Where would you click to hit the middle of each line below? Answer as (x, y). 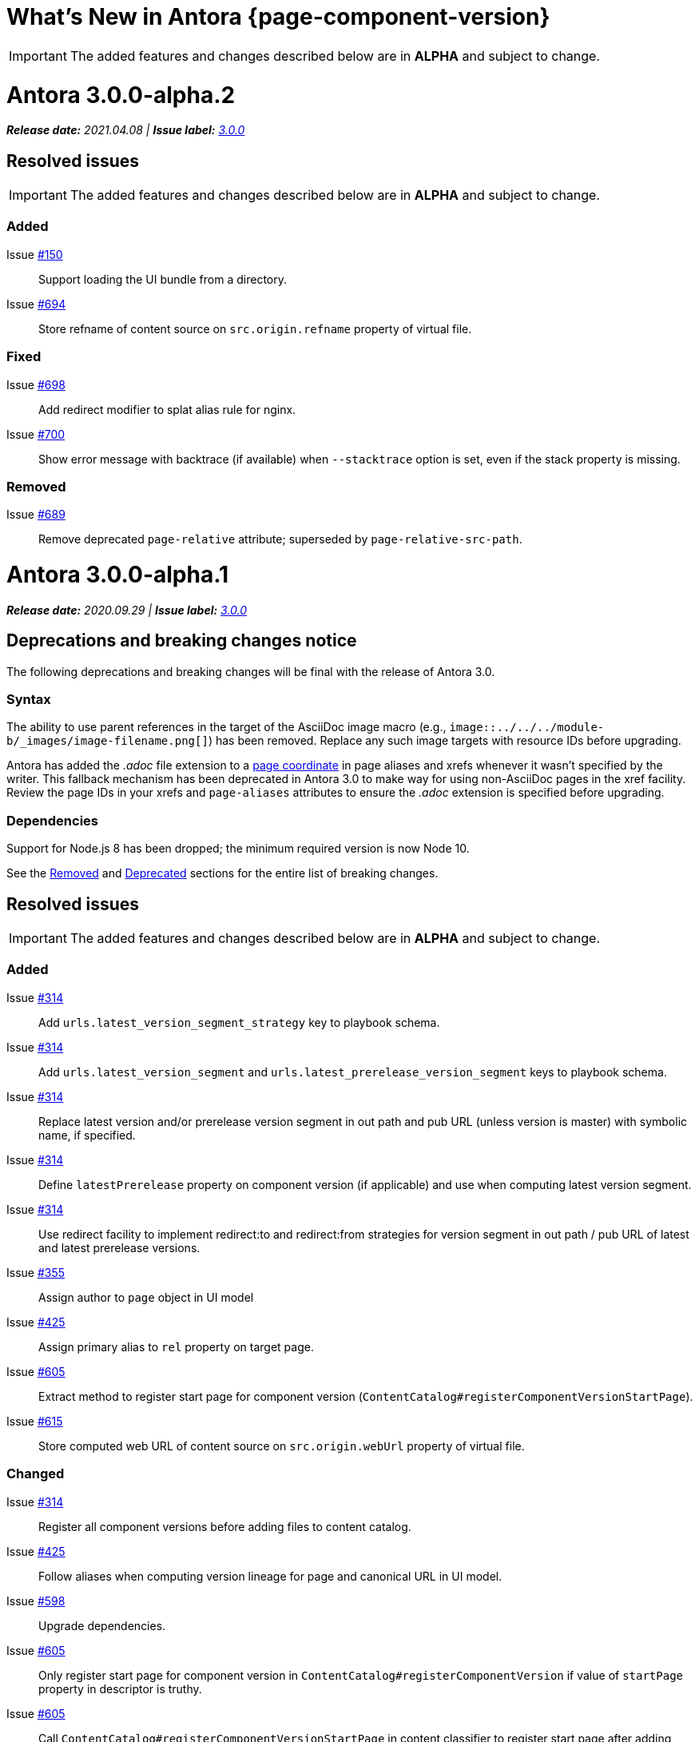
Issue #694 (36, 304)
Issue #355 (36, 1272)
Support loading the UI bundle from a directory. (163, 279)
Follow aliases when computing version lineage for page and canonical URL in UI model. (270, 1576)
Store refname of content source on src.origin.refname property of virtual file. (255, 328)
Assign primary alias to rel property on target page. (176, 1346)
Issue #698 (36, 384)
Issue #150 (35, 254)
